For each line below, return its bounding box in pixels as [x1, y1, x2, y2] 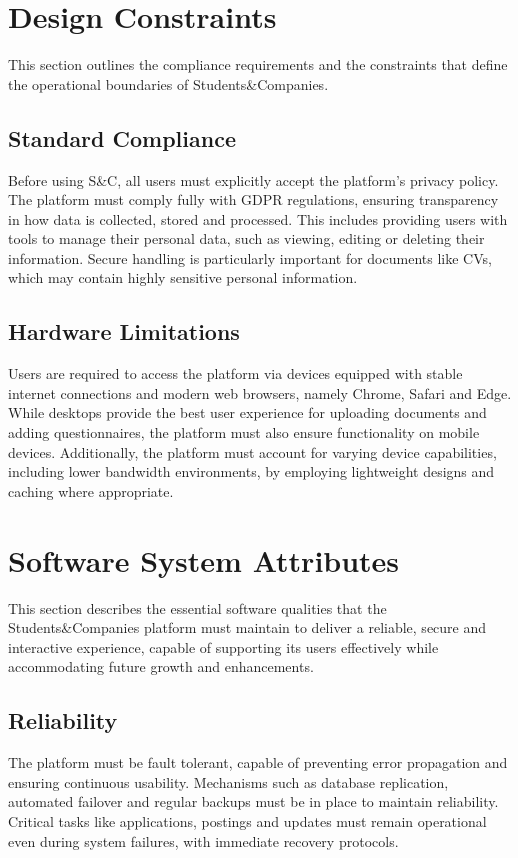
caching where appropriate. [8, 480, 174, 501]
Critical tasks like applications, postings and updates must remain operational [8, 810, 487, 831]
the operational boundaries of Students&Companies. [8, 73, 329, 94]
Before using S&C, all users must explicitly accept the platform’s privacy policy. [8, 169, 499, 190]
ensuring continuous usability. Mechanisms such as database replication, [8, 771, 449, 792]
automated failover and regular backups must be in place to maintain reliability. [8, 791, 499, 812]
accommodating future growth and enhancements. [8, 656, 314, 677]
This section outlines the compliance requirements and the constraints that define [8, 54, 508, 75]
